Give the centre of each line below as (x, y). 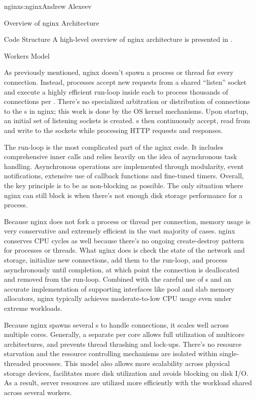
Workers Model (27, 55)
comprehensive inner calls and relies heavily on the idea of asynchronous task (121, 156)
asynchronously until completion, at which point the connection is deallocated (122, 269)
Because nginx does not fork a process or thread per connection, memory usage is (127, 221)
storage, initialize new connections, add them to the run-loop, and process (116, 260)
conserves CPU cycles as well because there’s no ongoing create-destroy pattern (124, 240)
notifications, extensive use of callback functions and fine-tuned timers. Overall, (124, 176)
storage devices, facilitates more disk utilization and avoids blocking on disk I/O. (126, 373)
